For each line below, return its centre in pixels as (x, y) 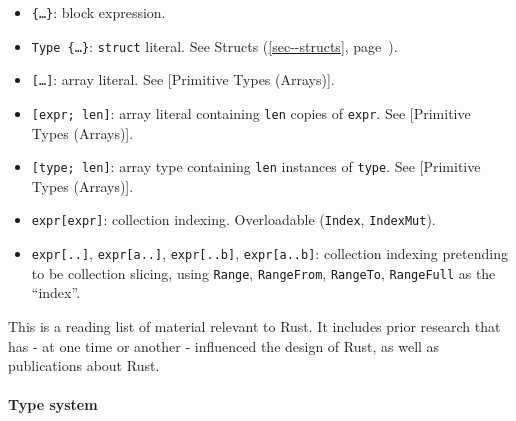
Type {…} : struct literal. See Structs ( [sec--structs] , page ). (214, 45)
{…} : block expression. (98, 12)
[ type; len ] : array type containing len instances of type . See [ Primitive (256, 166)
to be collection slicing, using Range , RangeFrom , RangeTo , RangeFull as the (263, 272)
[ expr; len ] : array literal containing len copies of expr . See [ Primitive (251, 112)
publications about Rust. (84, 365)
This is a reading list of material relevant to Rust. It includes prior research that (254, 326)
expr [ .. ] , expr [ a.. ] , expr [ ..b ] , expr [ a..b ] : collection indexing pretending (269, 253)
